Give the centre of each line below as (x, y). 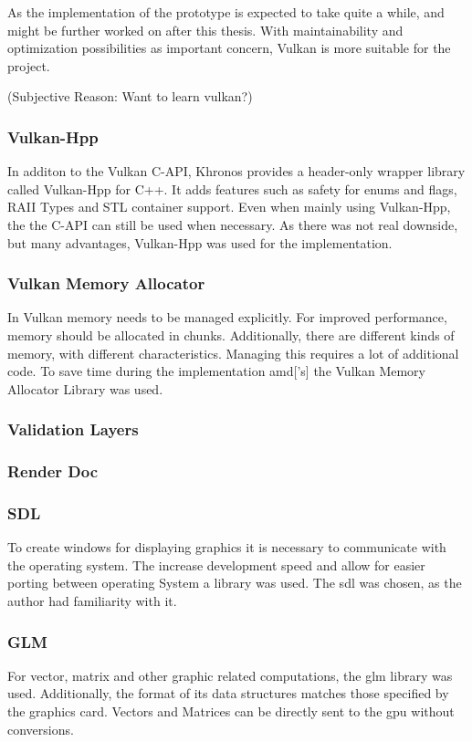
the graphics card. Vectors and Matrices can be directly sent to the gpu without (231, 711)
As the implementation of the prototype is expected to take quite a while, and (226, 12)
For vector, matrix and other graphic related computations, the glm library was (230, 675)
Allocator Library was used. (85, 388)
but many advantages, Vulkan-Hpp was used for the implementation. (200, 242)
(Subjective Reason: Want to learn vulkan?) (130, 96)
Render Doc (53, 471)
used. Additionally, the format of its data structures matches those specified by (228, 693)
